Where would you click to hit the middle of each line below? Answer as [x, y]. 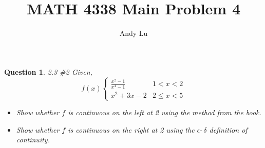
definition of [228, 129]
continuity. [33, 140]
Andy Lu [134, 33]
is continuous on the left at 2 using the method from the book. [165, 112]
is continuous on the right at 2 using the [131, 129]
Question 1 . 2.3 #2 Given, [48, 71]
